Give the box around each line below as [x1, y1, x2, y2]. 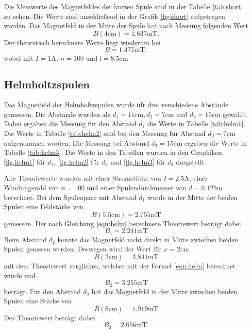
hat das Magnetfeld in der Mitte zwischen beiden [91, 286, 237, 296]
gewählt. [222, 109, 248, 119]
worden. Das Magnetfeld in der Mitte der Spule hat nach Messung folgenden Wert [4, 20, 249, 31]
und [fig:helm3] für [110, 156, 166, 166]
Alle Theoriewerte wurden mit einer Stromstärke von [4, 173, 161, 183]
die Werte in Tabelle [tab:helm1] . [147, 118, 246, 129]
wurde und [4, 270, 36, 280]
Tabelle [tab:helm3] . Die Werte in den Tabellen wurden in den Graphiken [4, 147, 222, 157]
